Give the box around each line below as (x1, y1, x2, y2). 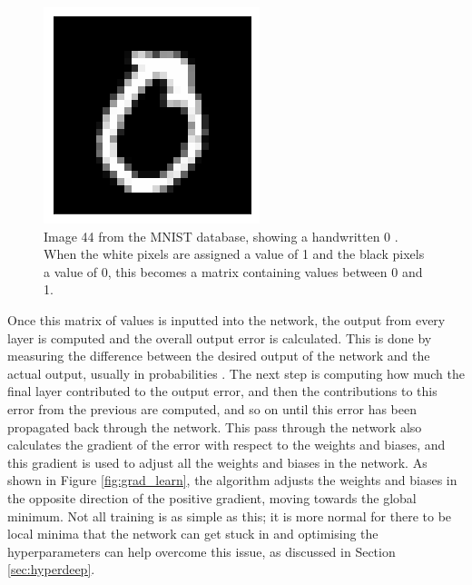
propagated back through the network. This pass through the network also (7, 417, 422, 436)
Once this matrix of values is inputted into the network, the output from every (7, 310, 446, 329)
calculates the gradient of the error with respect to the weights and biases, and (7, 435, 446, 454)
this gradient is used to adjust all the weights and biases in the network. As (7, 452, 428, 471)
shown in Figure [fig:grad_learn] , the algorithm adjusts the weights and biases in (7, 471, 457, 490)
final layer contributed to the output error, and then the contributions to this (7, 382, 438, 401)
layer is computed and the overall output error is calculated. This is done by (7, 328, 432, 347)
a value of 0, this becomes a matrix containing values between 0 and (44, 262, 423, 281)
